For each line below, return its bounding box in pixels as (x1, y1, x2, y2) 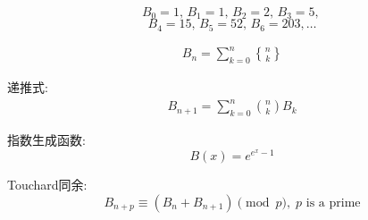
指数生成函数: (7, 131, 86, 149)
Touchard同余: (7, 175, 88, 194)
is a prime (305, 196, 361, 209)
